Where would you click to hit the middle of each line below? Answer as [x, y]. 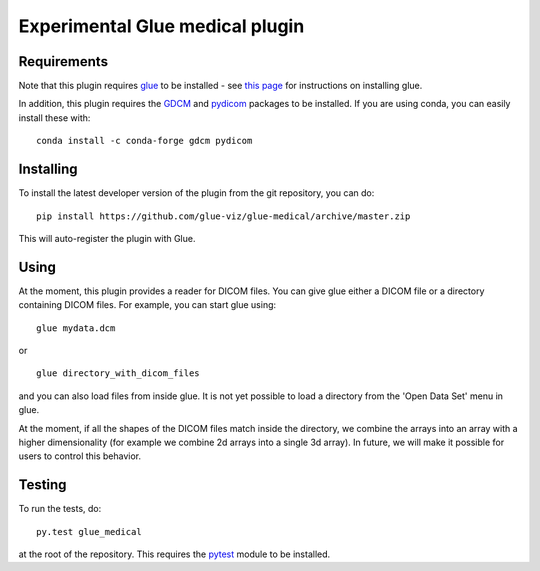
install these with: [54, 117]
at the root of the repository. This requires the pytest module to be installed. [174, 554]
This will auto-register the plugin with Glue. [107, 238]
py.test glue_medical [89, 531]
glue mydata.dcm [76, 328]
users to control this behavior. [80, 456]
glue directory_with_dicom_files [118, 373]
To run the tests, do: [60, 509]
